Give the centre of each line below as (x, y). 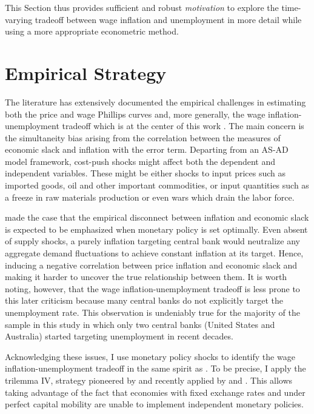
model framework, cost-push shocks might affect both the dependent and (140, 161)
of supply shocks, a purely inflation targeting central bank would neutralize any (152, 241)
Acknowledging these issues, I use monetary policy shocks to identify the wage (150, 356)
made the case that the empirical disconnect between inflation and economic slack (157, 217)
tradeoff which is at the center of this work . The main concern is (183, 126)
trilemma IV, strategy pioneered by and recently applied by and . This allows (149, 380)
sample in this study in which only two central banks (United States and (140, 324)
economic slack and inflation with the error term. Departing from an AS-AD (147, 149)
